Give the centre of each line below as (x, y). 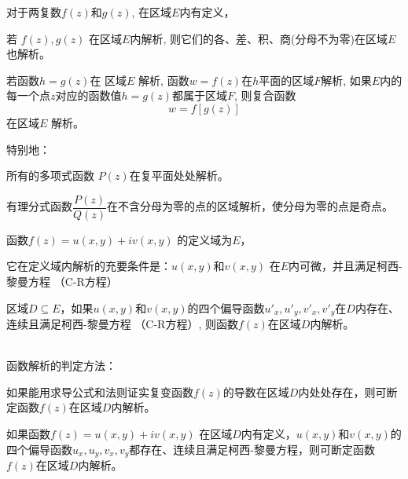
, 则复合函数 (265, 95)
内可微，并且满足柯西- (346, 266)
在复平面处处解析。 (179, 176)
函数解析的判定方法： (61, 366)
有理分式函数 (39, 206)
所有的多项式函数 (50, 176)
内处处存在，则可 (342, 391)
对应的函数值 (88, 95)
